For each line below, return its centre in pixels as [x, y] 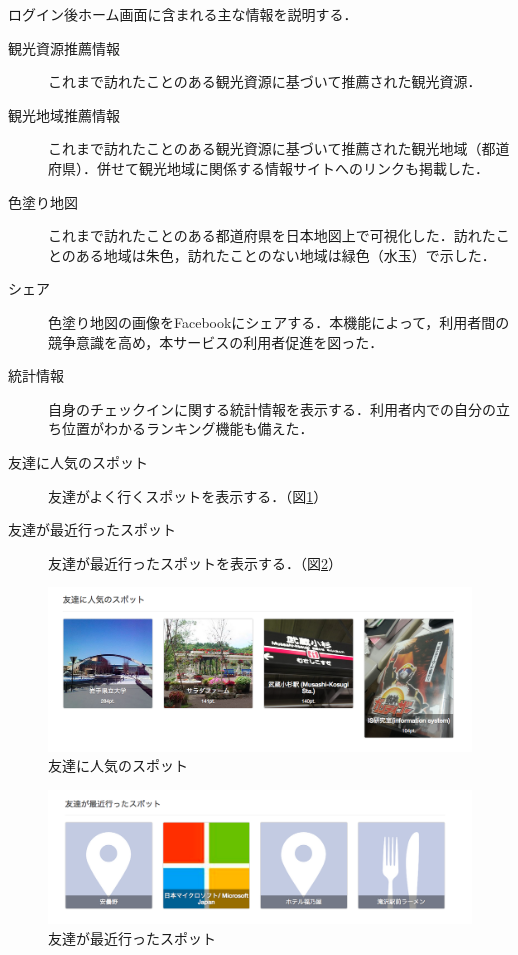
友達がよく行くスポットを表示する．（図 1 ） [188, 495]
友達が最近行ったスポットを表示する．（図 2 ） [195, 562]
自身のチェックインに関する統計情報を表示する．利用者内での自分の [272, 408]
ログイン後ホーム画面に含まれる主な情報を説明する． [183, 14]
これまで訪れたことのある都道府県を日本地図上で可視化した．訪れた [272, 235]
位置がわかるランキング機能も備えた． [187, 428]
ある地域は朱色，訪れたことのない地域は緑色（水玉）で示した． [285, 254]
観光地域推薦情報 [64, 114]
